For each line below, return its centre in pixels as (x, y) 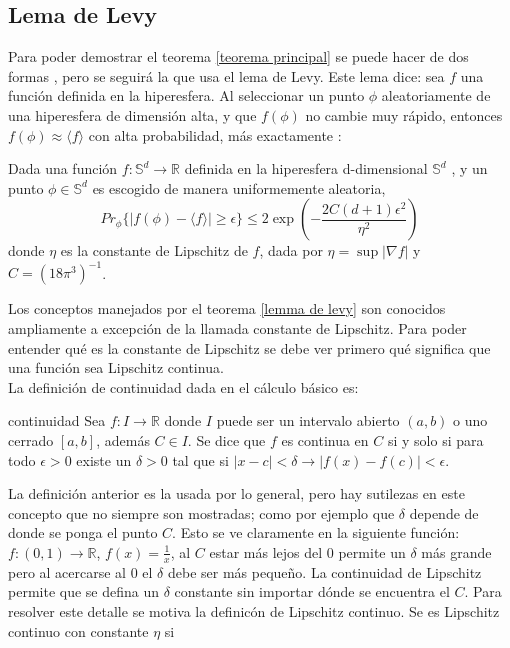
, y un (469, 168)
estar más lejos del (266, 551)
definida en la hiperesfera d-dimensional (306, 168)
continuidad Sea (57, 420)
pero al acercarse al (67, 571)
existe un (104, 459)
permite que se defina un (84, 591)
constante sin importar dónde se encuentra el (312, 591)
